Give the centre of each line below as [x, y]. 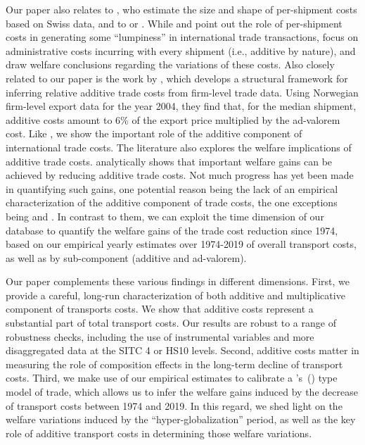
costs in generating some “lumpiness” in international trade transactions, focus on [182, 37]
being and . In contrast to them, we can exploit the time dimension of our [165, 216]
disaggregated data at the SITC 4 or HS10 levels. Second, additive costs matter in [182, 350]
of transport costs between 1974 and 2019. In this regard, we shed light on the [174, 405]
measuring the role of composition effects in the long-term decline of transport [174, 364]
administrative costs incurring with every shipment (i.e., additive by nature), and [181, 50]
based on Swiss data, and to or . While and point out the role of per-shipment [174, 23]
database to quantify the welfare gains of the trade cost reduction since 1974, [172, 230]
